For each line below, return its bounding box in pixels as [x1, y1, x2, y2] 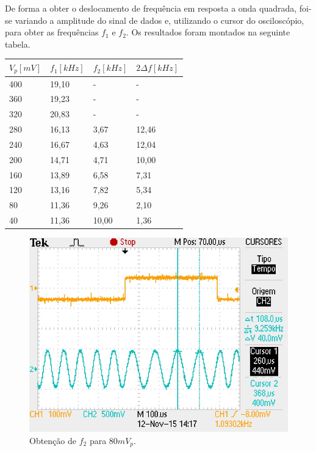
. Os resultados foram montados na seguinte [126, 26, 290, 38]
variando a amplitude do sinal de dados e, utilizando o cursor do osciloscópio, [15, 13, 304, 26]
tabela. [5, 37, 31, 50]
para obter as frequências [5, 26, 99, 38]
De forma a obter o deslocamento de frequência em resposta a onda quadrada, [5, 2, 297, 14]
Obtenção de [29, 434, 76, 447]
